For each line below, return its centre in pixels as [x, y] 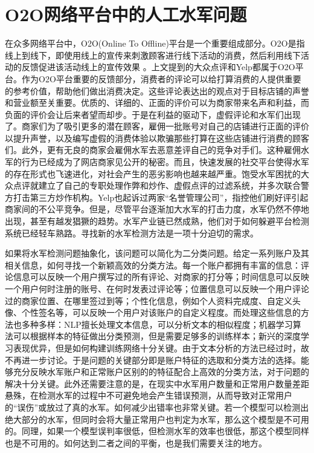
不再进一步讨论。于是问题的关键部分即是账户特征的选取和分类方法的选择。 [153, 360]
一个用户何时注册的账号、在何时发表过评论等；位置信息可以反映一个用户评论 [157, 288]
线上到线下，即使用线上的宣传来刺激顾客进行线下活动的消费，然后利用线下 [153, 55]
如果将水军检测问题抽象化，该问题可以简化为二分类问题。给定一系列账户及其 [157, 253]
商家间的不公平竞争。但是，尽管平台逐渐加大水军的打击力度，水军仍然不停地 [157, 209]
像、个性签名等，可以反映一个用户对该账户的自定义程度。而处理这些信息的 [153, 312]
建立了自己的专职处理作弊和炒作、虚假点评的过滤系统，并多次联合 [169, 185]
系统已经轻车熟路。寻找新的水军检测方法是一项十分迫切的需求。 [132, 233]
